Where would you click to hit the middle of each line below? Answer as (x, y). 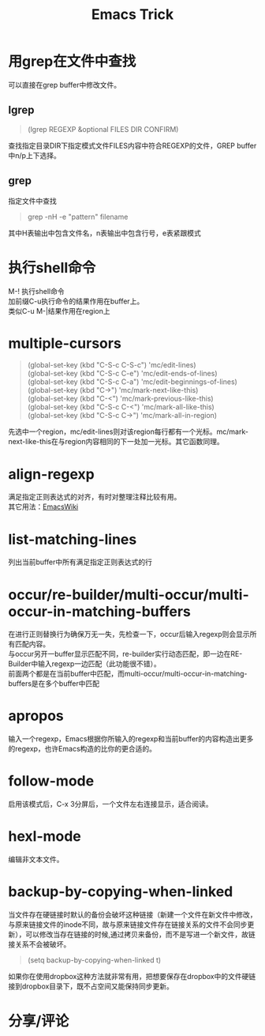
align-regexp (51, 474)
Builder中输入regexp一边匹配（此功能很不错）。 (85, 664)
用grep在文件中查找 (72, 62)
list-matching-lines (73, 539)
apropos (36, 716)
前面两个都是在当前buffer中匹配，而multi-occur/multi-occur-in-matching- (128, 674)
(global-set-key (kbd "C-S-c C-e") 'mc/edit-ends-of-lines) (123, 374)
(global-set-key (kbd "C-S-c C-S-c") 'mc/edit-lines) (112, 365)
